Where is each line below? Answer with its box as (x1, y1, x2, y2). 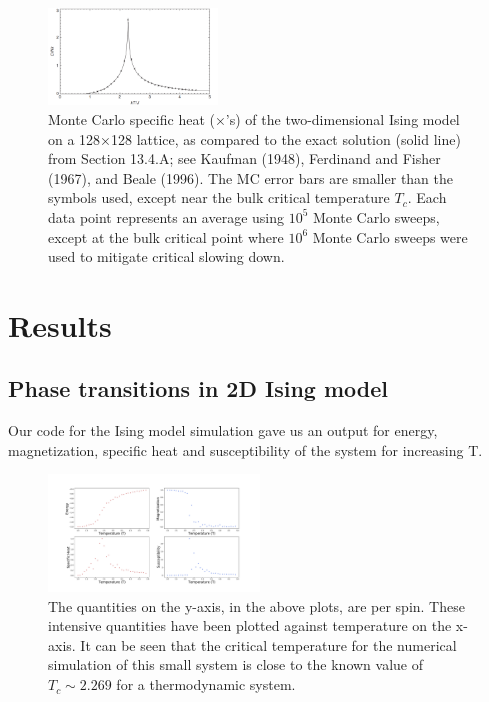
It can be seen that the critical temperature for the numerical (80, 634, 457, 655)
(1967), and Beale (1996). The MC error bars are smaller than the (48, 167, 454, 188)
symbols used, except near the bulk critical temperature (48, 187, 390, 208)
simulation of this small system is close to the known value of (48, 654, 423, 675)
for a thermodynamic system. (116, 674, 296, 695)
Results (8, 304, 112, 345)
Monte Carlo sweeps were (312, 226, 468, 247)
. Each (407, 187, 447, 208)
